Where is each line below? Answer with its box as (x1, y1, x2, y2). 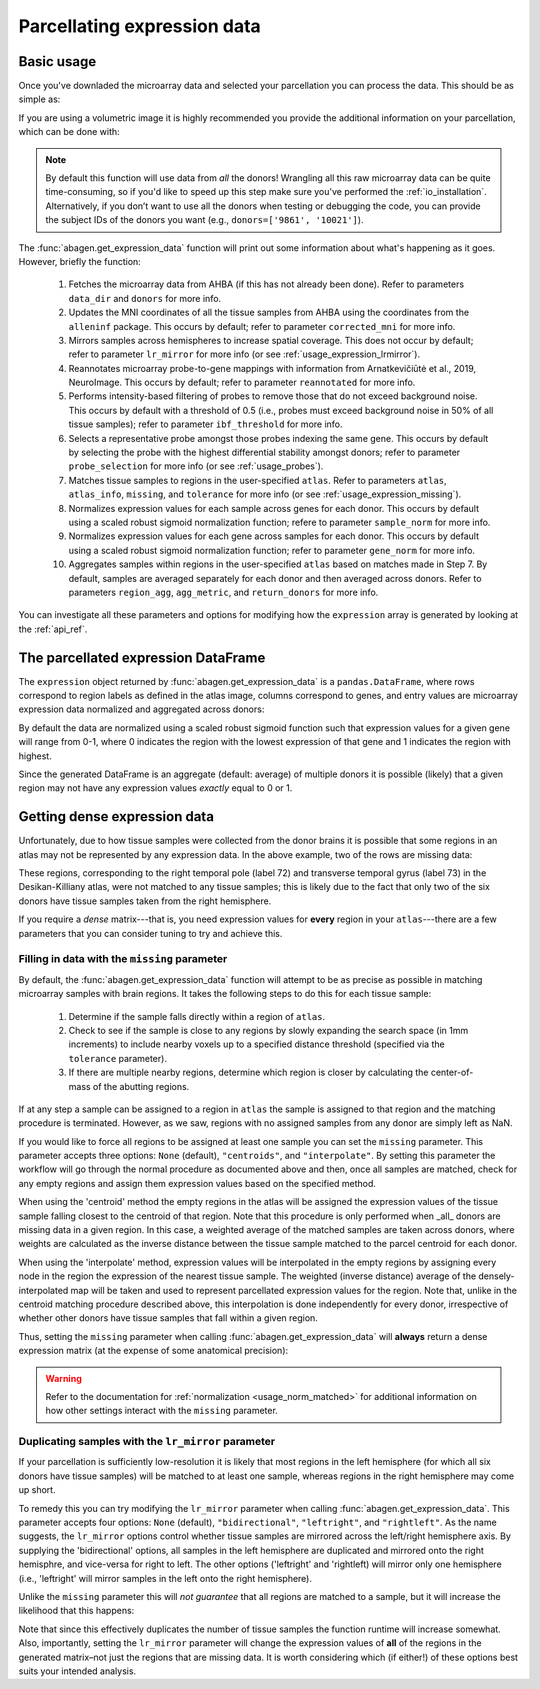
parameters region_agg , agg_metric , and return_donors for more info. (68, 586, 379, 598)
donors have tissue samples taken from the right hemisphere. (18, 895, 272, 907)
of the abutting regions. (92, 1080, 190, 1092)
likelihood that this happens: (18, 1605, 135, 1617)
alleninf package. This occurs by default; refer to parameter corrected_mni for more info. (68, 320, 456, 332)
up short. (18, 1484, 56, 1496)
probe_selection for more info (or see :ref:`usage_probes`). (68, 460, 324, 472)
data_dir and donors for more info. (68, 292, 222, 304)
